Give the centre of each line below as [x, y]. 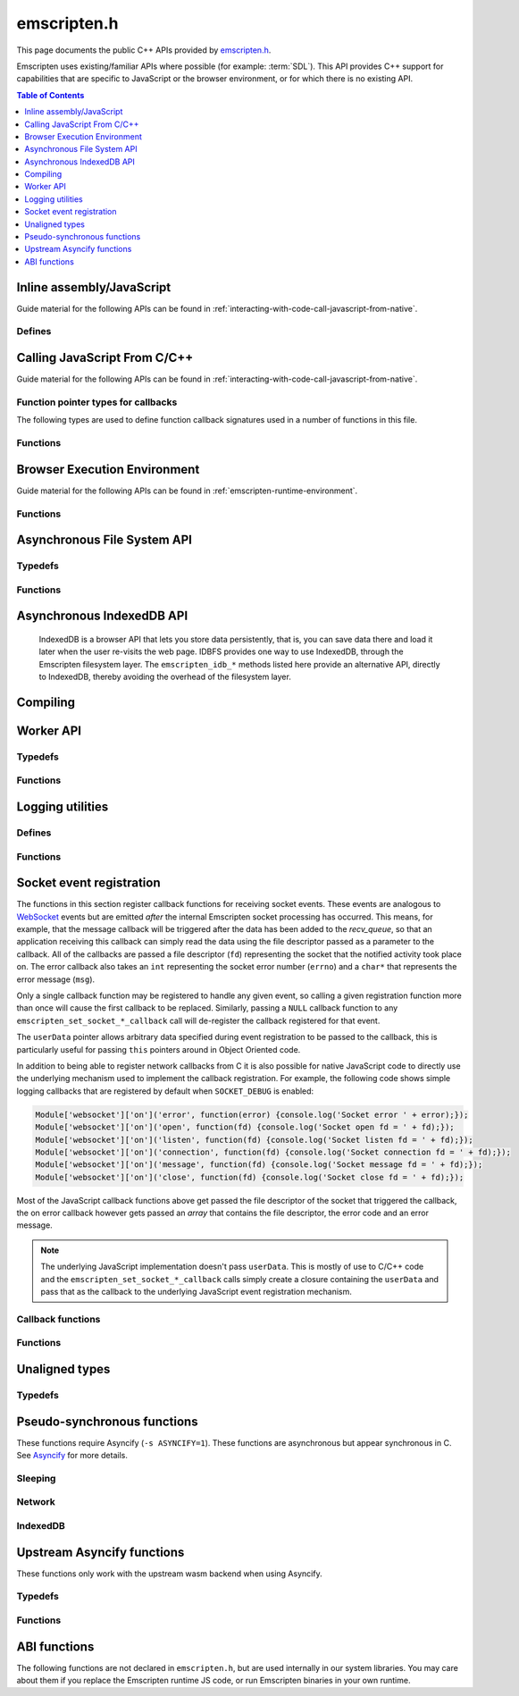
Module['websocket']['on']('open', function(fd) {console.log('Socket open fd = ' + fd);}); [245, 1127]
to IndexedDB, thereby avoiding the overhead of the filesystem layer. [165, 677]
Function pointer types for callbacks [97, 402]
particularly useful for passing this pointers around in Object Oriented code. [159, 1049]
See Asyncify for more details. [72, 1455]
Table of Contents [50, 95]
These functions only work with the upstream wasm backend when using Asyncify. [169, 1574]
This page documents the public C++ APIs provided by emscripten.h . [144, 50]
